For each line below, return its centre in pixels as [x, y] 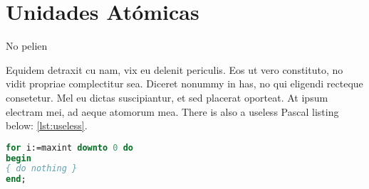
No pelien [27, 46]
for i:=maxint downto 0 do [70, 147]
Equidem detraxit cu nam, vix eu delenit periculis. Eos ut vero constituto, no [175, 69]
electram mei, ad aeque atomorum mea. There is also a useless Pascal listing [172, 111]
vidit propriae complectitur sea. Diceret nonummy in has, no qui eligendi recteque [184, 83]
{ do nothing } [42, 169]
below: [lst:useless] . [47, 125]
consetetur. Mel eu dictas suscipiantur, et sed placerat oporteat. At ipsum [167, 97]
